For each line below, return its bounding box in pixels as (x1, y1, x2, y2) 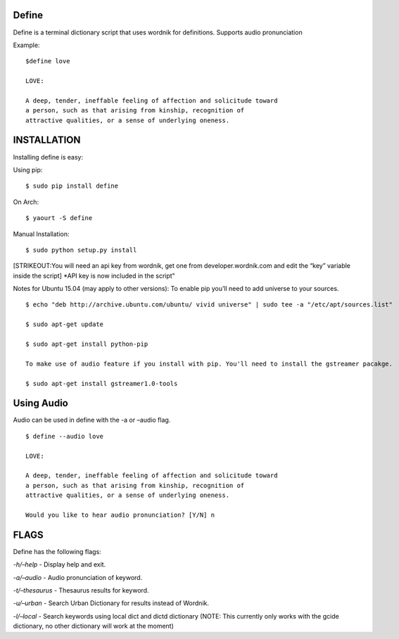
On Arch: (13, 198, 39, 206)
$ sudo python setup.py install (25, 246, 137, 254)
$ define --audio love (25, 432, 104, 440)
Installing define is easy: (13, 153, 84, 161)
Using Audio (13, 397, 68, 409)
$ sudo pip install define (25, 182, 119, 190)
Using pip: (13, 165, 43, 174)
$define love (25, 57, 70, 65)
